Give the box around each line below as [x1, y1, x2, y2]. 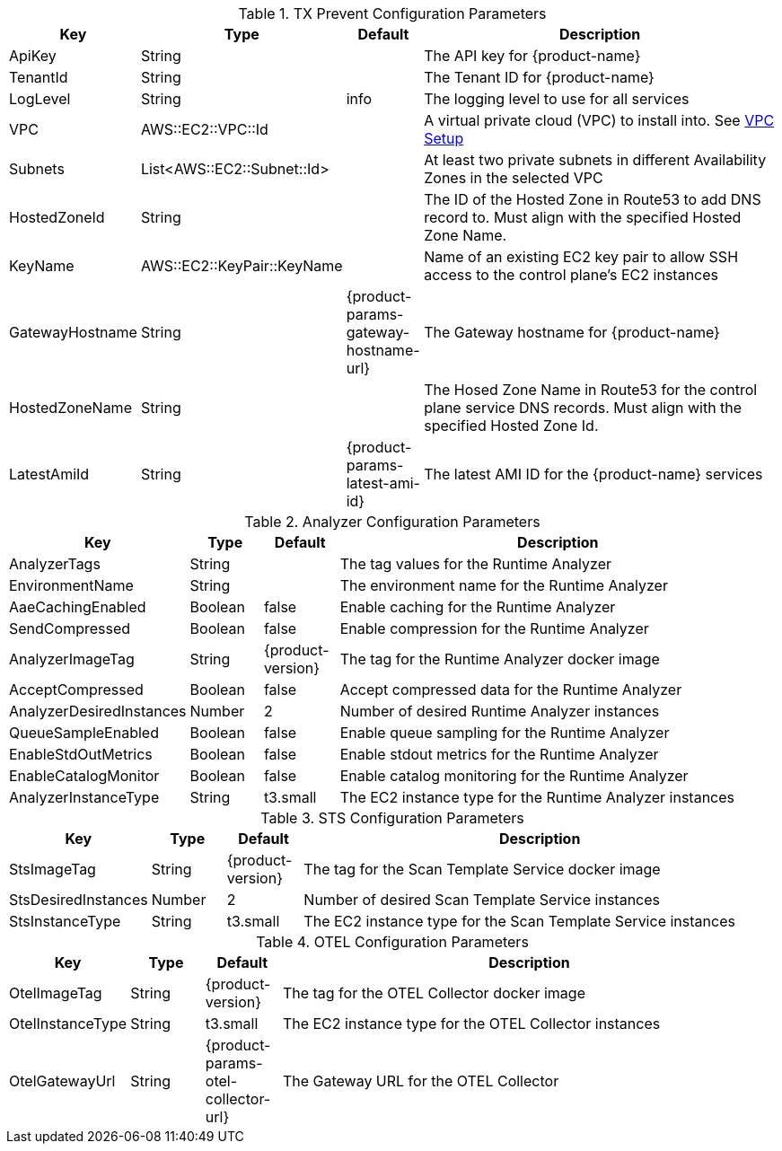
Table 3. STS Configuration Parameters [260, 809, 524, 827]
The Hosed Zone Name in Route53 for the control [424, 381, 758, 399]
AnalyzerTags [9, 555, 101, 573]
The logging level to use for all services [424, 90, 690, 108]
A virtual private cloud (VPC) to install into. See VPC [424, 111, 775, 129]
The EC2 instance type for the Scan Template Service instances [303, 912, 735, 930]
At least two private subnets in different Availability [424, 151, 767, 169]
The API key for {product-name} [424, 47, 641, 65]
